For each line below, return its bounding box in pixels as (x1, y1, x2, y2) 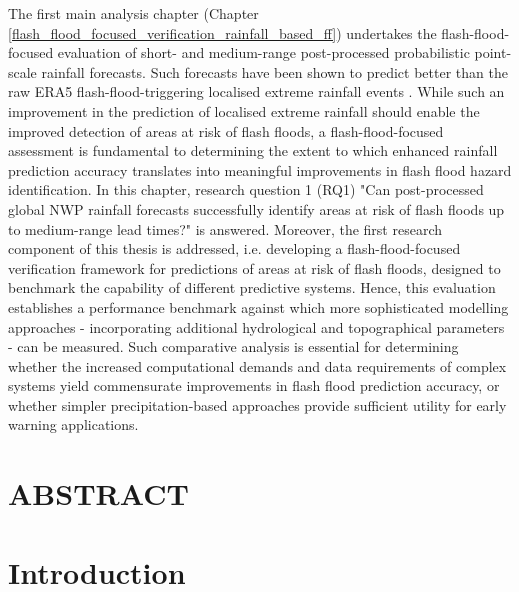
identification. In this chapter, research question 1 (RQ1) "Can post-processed (8, 179, 484, 200)
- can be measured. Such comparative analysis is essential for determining (8, 336, 459, 357)
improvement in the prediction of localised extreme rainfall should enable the (8, 100, 480, 121)
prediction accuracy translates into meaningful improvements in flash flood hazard (8, 159, 512, 180)
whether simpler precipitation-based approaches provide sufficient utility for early (8, 394, 507, 415)
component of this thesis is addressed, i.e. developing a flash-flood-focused (8, 238, 461, 259)
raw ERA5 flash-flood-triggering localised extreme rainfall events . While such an (8, 81, 505, 102)
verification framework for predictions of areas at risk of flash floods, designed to (8, 257, 501, 278)
